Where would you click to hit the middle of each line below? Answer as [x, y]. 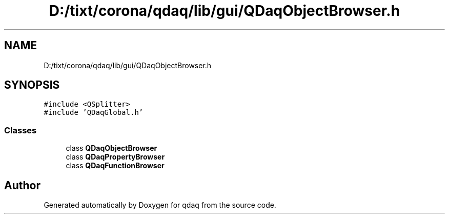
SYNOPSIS [32, 85]
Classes [21, 130]
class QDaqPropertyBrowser [115, 157]
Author [22, 185]
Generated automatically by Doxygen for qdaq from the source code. [160, 205]
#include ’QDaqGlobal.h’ [94, 113]
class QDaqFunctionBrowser [115, 166]
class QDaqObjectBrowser [111, 148]
